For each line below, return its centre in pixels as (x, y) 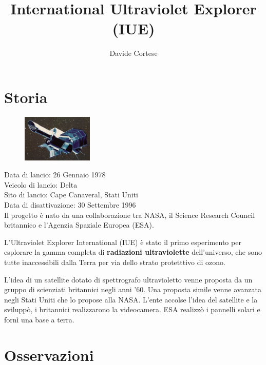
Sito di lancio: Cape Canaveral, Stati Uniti (71, 195)
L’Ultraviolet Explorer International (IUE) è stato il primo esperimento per (123, 242)
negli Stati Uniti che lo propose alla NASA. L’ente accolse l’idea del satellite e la (131, 299)
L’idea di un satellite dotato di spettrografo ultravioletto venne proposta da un (128, 279)
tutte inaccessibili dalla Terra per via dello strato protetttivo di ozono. (115, 262)
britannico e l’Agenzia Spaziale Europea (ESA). (79, 225)
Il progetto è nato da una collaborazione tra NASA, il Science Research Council (130, 215)
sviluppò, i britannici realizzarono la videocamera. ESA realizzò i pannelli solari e (132, 309)
